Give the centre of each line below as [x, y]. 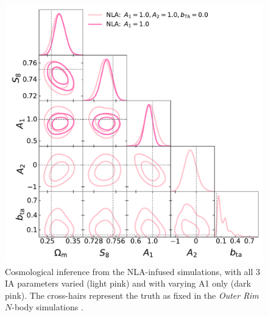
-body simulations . [48, 307]
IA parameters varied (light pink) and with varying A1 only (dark [128, 283]
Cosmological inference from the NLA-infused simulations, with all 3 [133, 271]
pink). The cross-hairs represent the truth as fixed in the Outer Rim [132, 295]
